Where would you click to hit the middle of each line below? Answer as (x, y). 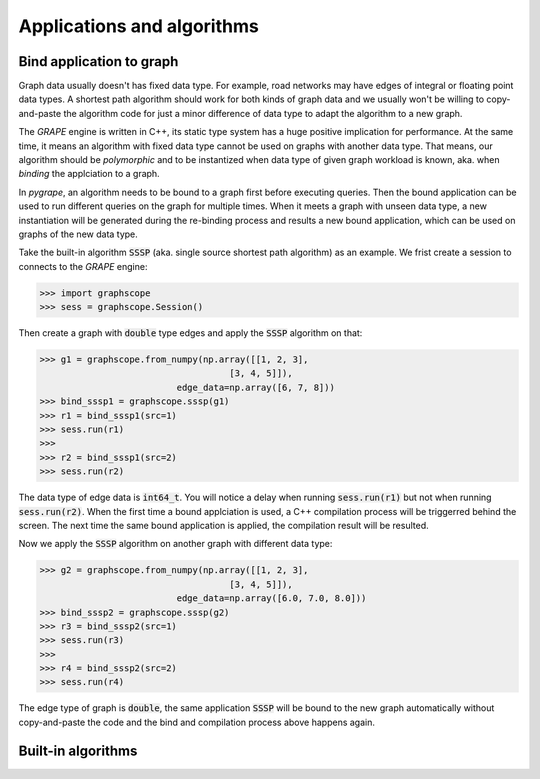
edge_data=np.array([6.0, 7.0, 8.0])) (271, 598)
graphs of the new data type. (78, 234)
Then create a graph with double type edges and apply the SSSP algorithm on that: (190, 333)
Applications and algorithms (138, 26)
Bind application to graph (98, 61)
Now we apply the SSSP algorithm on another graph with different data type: (175, 544)
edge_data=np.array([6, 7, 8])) (255, 387)
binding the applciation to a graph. (89, 174)
